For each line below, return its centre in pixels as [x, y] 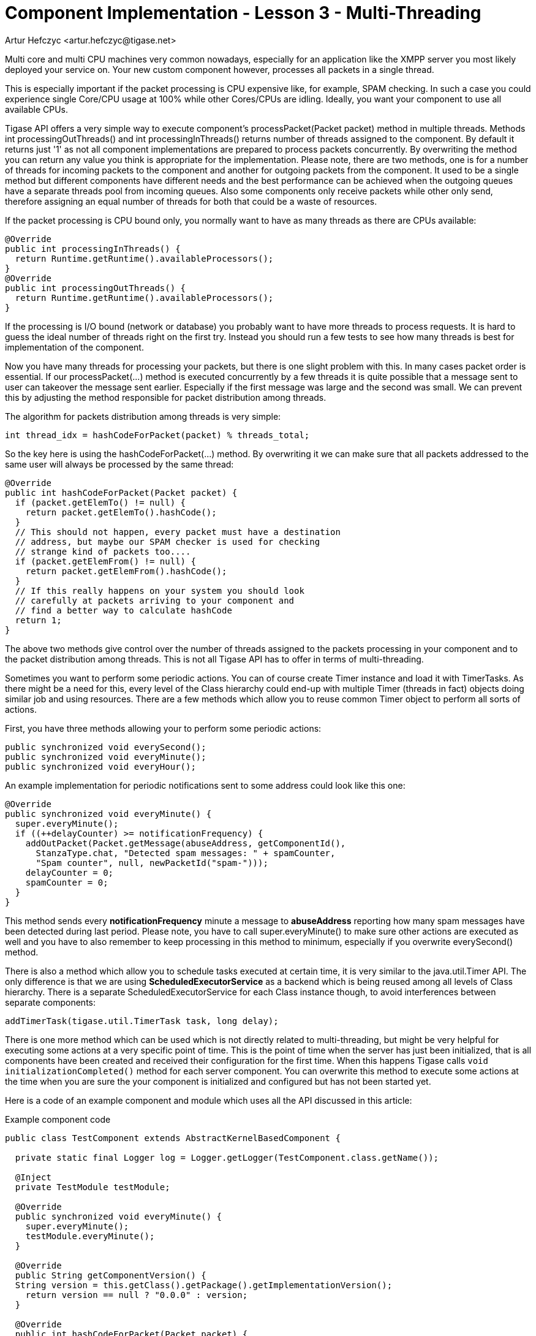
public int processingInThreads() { [93, 249]
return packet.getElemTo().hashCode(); [121, 512]
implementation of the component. [74, 347]
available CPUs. [37, 109]
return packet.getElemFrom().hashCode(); [126, 571]
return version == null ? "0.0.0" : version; [137, 1295]
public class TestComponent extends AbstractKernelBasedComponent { [173, 1138]
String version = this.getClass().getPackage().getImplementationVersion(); [204, 1285]
